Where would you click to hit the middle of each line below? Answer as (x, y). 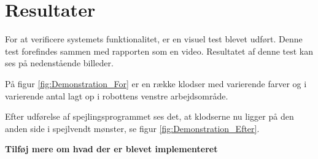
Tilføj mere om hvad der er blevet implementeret (111, 149)
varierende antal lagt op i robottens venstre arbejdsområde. (117, 95)
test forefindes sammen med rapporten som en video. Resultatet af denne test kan (159, 51)
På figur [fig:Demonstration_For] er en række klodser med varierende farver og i (156, 83)
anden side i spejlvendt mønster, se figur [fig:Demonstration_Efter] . (132, 128)
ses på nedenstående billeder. (59, 63)
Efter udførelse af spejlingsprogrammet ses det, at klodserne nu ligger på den (149, 116)
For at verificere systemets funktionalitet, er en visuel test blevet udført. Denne (154, 39)
